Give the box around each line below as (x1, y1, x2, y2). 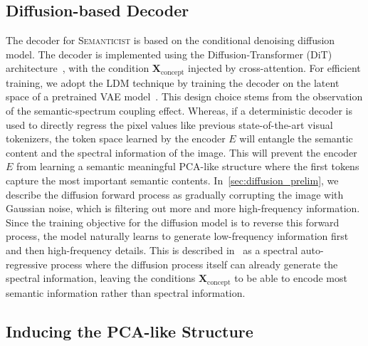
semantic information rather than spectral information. (6, 285, 246, 300)
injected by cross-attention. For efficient (188, 61, 361, 75)
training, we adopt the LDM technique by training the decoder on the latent (6, 75, 340, 90)
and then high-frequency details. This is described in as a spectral (6, 242, 298, 257)
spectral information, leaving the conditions (6, 271, 196, 285)
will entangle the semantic (239, 131, 353, 146)
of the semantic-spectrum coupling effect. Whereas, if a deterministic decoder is (6, 103, 352, 118)
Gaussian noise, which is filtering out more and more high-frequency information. (6, 201, 360, 216)
